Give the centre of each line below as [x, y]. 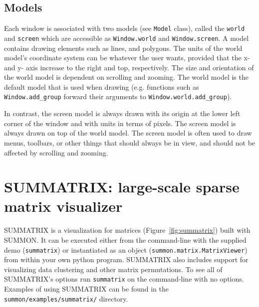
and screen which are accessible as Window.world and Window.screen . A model [127, 38]
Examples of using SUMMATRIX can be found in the [86, 289]
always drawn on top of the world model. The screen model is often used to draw [128, 133]
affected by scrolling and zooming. [56, 152]
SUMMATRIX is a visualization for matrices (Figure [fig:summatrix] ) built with [127, 230]
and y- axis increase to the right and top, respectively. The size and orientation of [129, 67]
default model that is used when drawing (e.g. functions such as [102, 86]
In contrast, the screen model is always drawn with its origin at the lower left [122, 113]
